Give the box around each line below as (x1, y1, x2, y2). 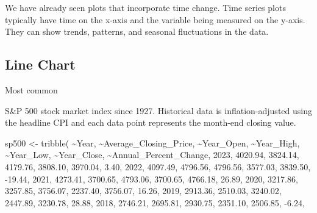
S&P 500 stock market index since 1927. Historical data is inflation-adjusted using (5, 104, 312, 117)
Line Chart (5, 55, 76, 74)
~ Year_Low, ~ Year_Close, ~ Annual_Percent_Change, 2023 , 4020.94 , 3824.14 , (5, 148, 299, 161)
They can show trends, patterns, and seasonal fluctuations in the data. (5, 25, 269, 38)
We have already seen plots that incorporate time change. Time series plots (5, 1, 286, 13)
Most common (5, 83, 58, 96)
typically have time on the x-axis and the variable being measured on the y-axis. (5, 13, 305, 26)
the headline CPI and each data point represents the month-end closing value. (5, 116, 296, 129)
